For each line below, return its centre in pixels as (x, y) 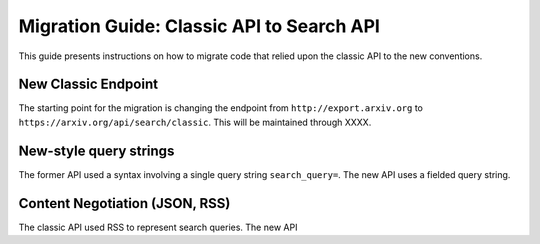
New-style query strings (96, 150)
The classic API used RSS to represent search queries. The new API (158, 227)
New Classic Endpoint (88, 84)
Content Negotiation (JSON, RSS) (124, 203)
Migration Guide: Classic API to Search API (199, 26)
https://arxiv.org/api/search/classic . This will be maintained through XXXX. (195, 122)
